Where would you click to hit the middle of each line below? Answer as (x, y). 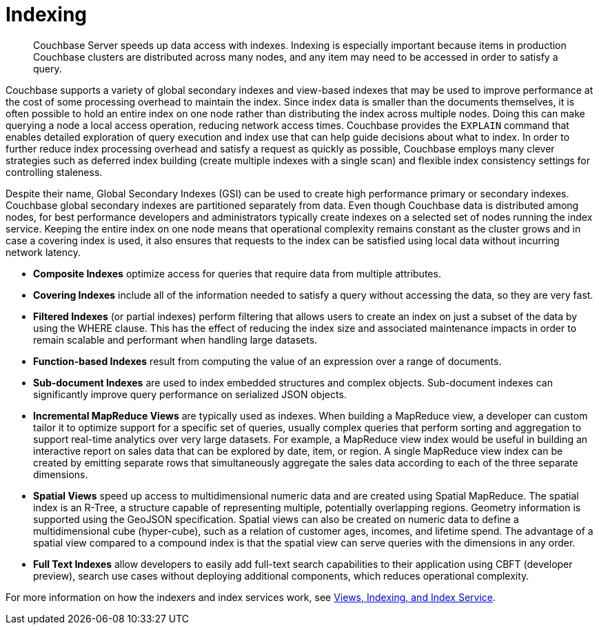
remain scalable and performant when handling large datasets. (175, 339)
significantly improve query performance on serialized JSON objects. (190, 394)
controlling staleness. (54, 172)
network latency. (43, 252)
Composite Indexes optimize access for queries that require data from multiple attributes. (237, 273)
